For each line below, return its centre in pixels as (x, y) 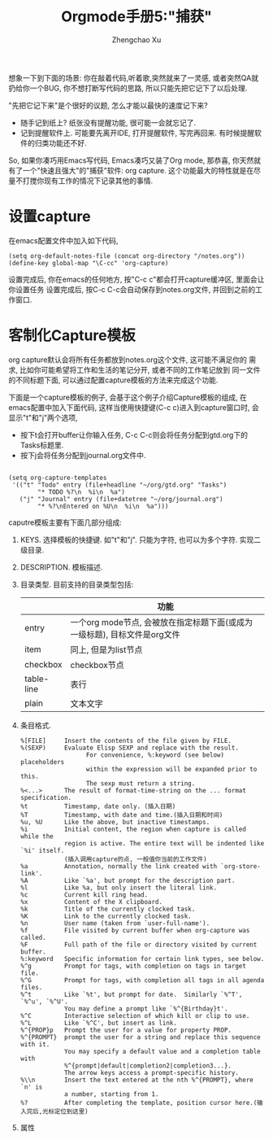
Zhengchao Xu (136, 39)
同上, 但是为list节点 (106, 649)
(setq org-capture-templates (58, 478)
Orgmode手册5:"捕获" (136, 17)
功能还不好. (67, 142)
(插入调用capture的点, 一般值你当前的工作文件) (135, 859)
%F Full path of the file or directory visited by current (139, 945)
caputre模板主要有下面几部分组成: (65, 522)
